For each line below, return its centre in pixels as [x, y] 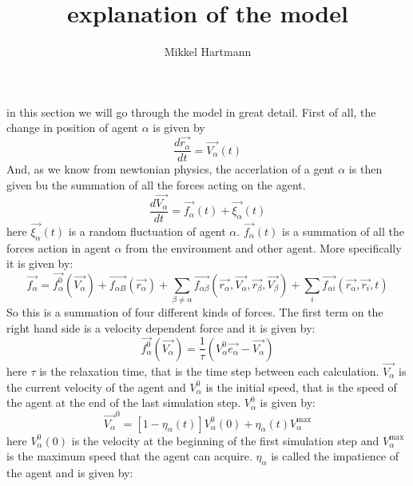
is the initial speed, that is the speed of [301, 386]
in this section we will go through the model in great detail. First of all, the [191, 112]
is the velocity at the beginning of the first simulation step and [225, 440]
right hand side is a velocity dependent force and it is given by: [161, 327]
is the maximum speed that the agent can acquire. [129, 456]
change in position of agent [72, 127]
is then [365, 169]
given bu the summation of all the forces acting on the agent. [156, 184]
